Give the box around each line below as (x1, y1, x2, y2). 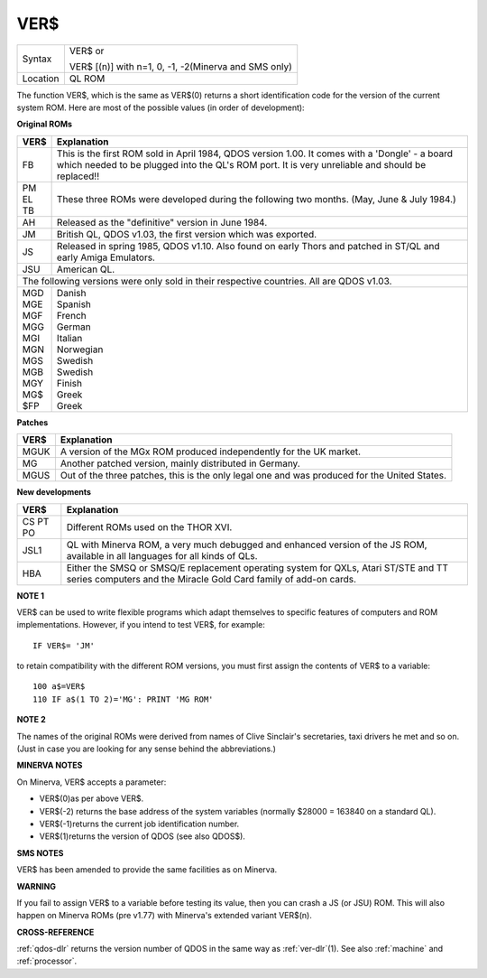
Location (22, 72, 60, 85)
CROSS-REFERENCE (16, 927, 95, 937)
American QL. (56, 263, 115, 275)
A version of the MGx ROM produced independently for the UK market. (60, 445, 361, 458)
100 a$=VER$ (32, 682, 86, 692)
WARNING (16, 880, 56, 891)
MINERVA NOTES (16, 759, 83, 771)
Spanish (56, 298, 92, 311)
